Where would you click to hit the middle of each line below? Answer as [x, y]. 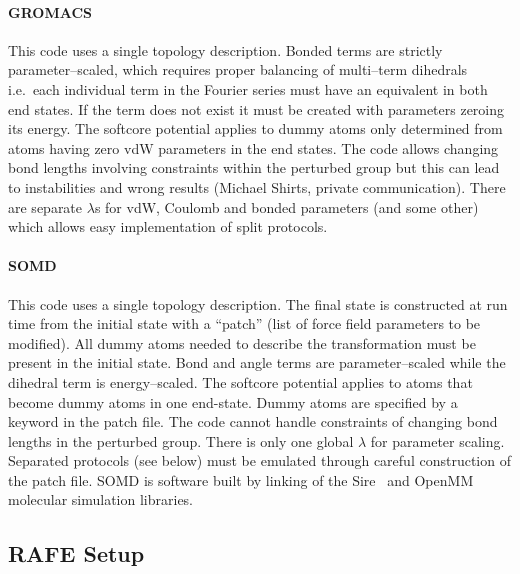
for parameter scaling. [437, 440]
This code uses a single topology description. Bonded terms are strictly [225, 49]
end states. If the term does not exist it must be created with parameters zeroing [256, 108]
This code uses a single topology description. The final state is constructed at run [258, 303]
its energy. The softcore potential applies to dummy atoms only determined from [255, 128]
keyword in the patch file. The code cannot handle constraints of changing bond [253, 421]
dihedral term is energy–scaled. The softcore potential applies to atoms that [240, 381]
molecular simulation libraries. [101, 499]
